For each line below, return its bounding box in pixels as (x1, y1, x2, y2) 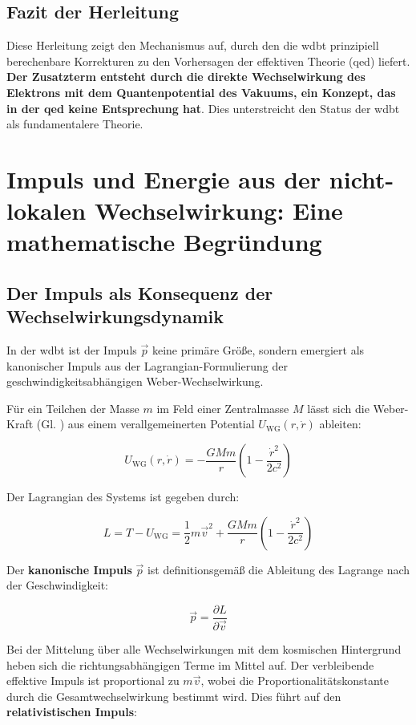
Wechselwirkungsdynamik (6, 304, 224, 329)
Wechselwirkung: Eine (94, 194, 343, 227)
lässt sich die (307, 399, 370, 416)
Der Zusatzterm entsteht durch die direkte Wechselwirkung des (6, 68, 366, 85)
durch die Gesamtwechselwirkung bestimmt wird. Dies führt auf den (6, 687, 341, 704)
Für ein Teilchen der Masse (6, 399, 139, 416)
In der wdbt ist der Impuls (6, 342, 137, 358)
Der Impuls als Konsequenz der (6, 280, 273, 305)
